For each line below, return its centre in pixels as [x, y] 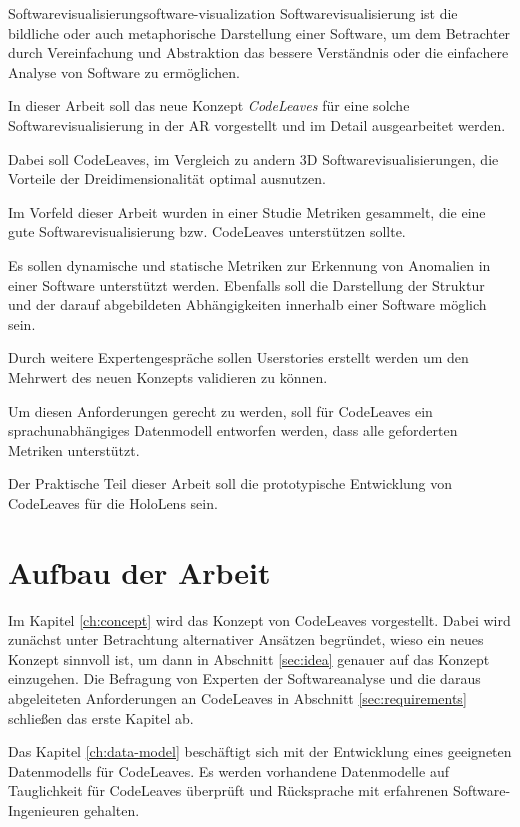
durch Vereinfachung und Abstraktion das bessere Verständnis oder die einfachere [258, 52]
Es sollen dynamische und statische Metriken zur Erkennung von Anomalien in [249, 264]
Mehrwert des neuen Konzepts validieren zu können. [168, 376]
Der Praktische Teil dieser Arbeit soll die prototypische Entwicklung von [230, 483]
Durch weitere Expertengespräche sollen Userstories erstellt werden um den [238, 357]
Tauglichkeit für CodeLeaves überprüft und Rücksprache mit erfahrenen [228, 790]
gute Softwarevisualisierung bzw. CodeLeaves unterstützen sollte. [207, 231]
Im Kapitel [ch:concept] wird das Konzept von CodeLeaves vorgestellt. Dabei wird [259, 619]
